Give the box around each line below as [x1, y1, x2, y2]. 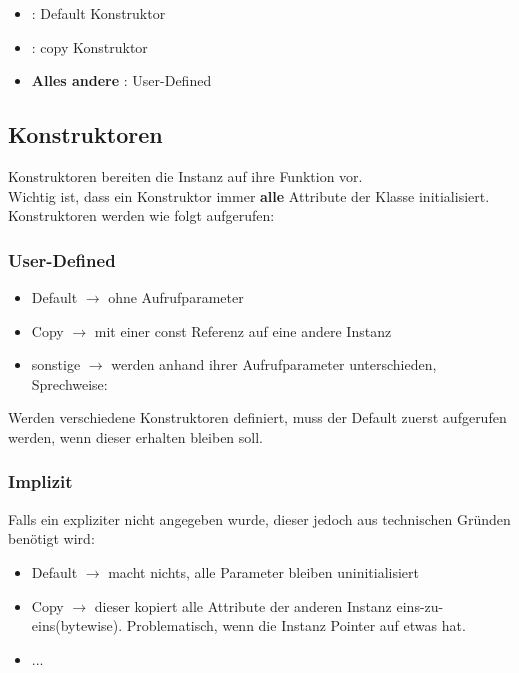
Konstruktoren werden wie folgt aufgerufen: [8, 205, 275, 226]
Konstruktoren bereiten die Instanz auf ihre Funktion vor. [8, 165, 363, 186]
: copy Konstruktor [31, 36, 148, 57]
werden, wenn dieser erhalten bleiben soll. [8, 426, 263, 447]
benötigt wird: [8, 528, 95, 549]
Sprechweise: [31, 373, 108, 394]
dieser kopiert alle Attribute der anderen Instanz [94, 595, 392, 616]
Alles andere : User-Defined [31, 70, 212, 91]
